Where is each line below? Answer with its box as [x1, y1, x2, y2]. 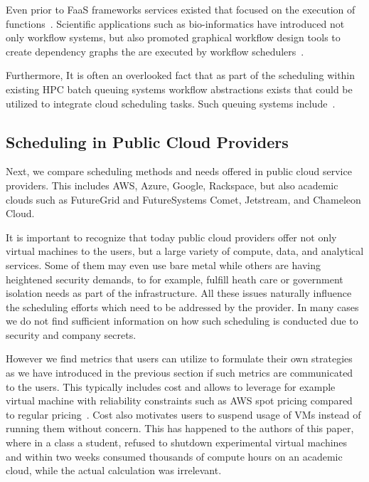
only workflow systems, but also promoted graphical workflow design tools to [6, 30, 341, 45]
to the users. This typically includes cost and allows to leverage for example [6, 379, 336, 394]
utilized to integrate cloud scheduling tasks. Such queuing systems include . [6, 95, 336, 110]
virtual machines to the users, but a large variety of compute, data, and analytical [6, 243, 364, 258]
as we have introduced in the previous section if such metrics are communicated [6, 365, 353, 380]
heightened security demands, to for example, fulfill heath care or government [6, 271, 343, 286]
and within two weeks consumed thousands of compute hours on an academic [6, 449, 343, 463]
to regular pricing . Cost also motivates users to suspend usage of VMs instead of [6, 407, 361, 421]
